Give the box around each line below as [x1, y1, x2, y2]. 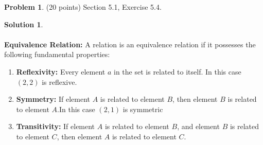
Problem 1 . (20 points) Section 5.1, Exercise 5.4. [4, 2, 162, 12]
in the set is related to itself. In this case [114, 66, 241, 77]
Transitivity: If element [16, 121, 95, 132]
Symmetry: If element [16, 94, 91, 104]
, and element [177, 121, 220, 132]
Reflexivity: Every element [16, 66, 106, 77]
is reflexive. [42, 76, 77, 87]
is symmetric [122, 103, 163, 114]
